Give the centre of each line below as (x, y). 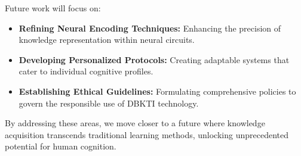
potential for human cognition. (61, 146)
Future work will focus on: (53, 8)
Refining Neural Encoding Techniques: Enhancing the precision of (150, 28)
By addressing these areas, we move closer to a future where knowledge (135, 123)
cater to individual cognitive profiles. (86, 71)
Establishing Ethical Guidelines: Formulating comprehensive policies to (157, 91)
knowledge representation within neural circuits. (107, 40)
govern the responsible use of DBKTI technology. (109, 103)
